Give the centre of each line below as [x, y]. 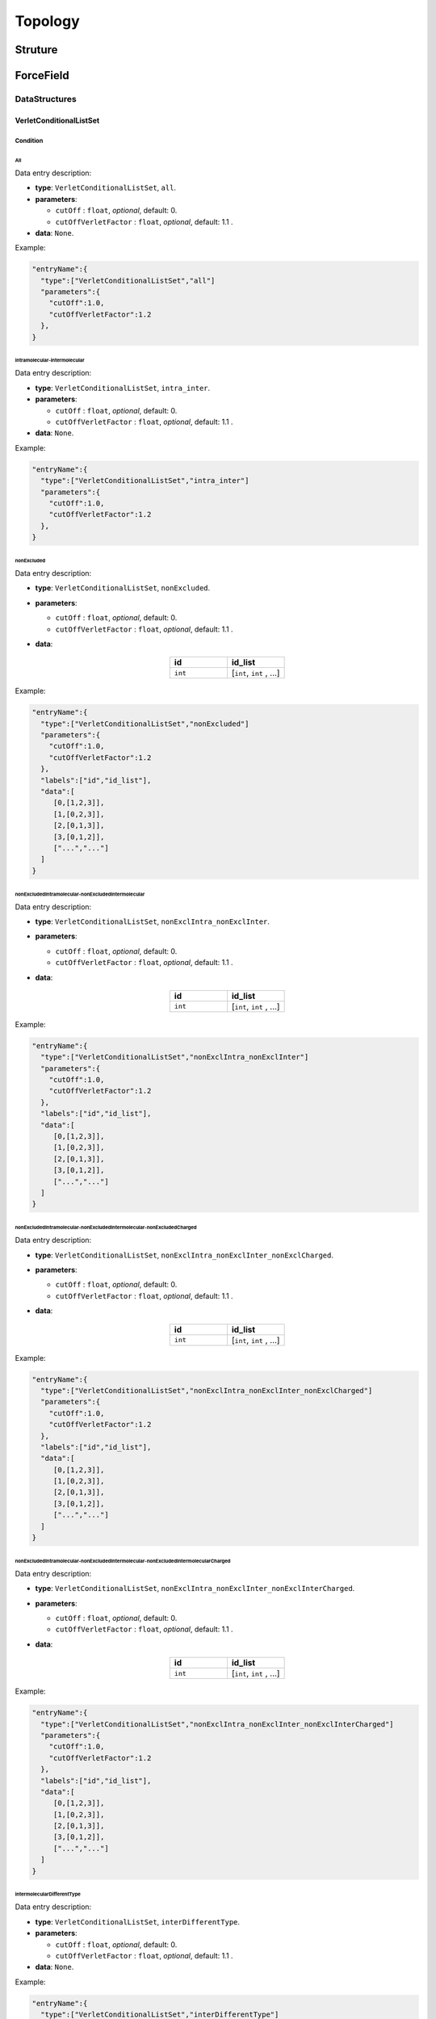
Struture [36, 50]
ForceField [42, 76]
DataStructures [46, 99]
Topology [47, 21]
